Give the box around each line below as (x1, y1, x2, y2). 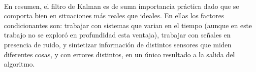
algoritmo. (4, 59, 35, 69)
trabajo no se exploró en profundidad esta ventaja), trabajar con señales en (4, 30, 231, 40)
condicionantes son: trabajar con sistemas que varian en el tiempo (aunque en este (4, 20, 252, 30)
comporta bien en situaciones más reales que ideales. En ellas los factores (4, 10, 224, 21)
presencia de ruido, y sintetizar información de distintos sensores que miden (4, 39, 232, 49)
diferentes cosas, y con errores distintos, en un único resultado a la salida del (4, 49, 235, 59)
